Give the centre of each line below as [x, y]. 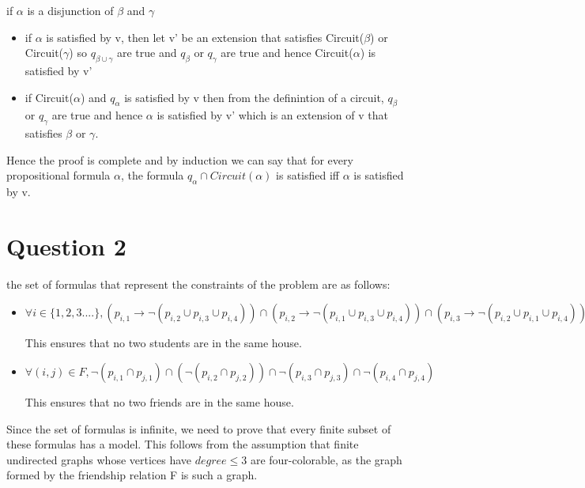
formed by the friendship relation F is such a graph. [132, 475]
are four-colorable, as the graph [326, 459]
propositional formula [58, 175]
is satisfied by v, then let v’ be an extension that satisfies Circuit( [205, 37]
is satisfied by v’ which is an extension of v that [272, 115]
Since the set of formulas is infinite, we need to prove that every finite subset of [199, 428]
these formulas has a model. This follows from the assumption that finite [183, 444]
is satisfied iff [308, 175]
